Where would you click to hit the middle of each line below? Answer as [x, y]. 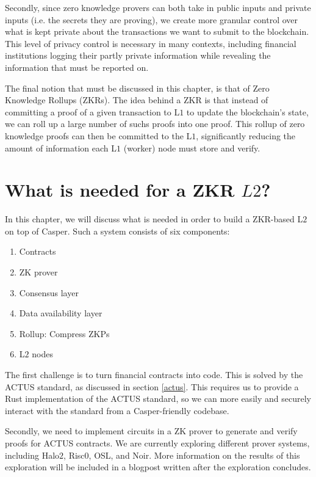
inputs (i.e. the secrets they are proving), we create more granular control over [152, 19]
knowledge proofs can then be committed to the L [99, 135]
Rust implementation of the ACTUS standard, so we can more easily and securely [158, 399]
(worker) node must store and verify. [192, 147]
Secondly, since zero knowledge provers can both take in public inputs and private [158, 7]
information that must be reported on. [77, 67]
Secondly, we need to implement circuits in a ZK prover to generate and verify [151, 431]
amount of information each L [61, 147]
